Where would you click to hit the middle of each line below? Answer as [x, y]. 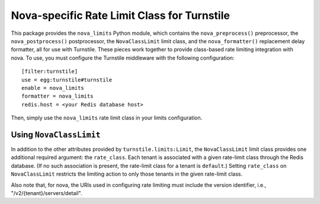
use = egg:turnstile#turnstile [67, 80]
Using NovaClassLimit [56, 135]
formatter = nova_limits [57, 96]
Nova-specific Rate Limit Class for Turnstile [121, 15]
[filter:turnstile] [50, 72]
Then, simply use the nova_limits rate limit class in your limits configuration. [107, 118]
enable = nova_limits [53, 88]
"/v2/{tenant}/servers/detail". [47, 193]
